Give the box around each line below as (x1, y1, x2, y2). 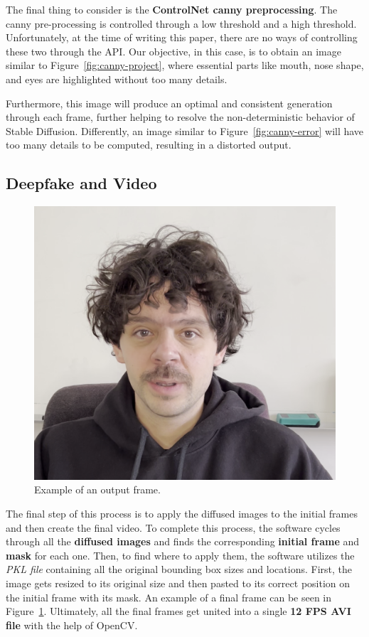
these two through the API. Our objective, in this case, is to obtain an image (6, 43, 341, 58)
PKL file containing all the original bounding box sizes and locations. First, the (6, 562, 352, 577)
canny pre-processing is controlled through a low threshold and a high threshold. (6, 16, 357, 31)
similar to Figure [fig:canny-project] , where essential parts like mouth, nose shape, (6, 58, 364, 73)
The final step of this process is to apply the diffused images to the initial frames (6, 505, 358, 520)
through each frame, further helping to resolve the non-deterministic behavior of (6, 109, 355, 124)
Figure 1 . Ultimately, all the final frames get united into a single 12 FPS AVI (6, 604, 351, 619)
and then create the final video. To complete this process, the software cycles (6, 520, 341, 535)
